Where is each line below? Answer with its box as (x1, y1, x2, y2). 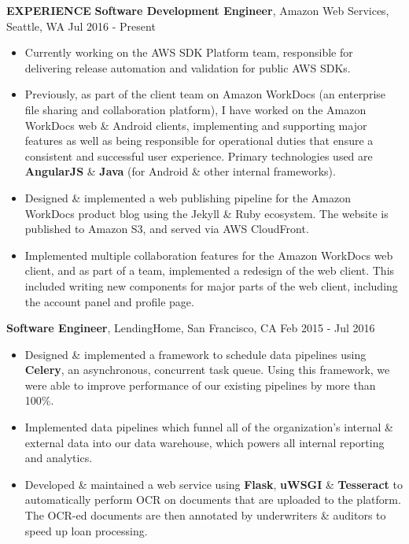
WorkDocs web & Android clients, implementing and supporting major (24, 117, 367, 133)
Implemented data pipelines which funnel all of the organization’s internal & (24, 419, 393, 435)
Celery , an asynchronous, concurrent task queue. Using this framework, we (24, 361, 390, 378)
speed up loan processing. (24, 522, 148, 538)
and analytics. (24, 450, 93, 466)
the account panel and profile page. (24, 293, 194, 309)
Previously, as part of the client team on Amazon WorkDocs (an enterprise (24, 86, 386, 102)
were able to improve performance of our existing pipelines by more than (24, 376, 376, 393)
